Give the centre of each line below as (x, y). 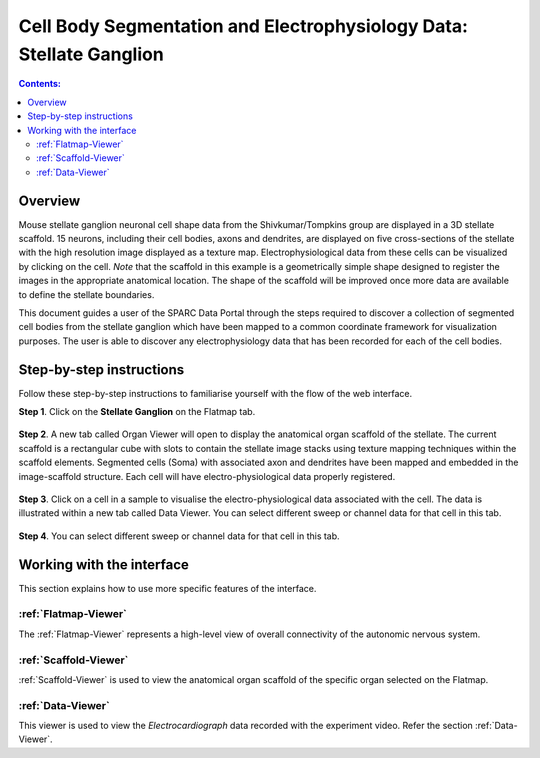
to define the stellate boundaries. (86, 294)
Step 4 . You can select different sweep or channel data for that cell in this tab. (179, 536)
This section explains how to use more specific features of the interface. (167, 588)
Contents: (40, 84)
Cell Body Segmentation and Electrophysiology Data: (243, 26)
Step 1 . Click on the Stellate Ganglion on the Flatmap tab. (137, 412)
